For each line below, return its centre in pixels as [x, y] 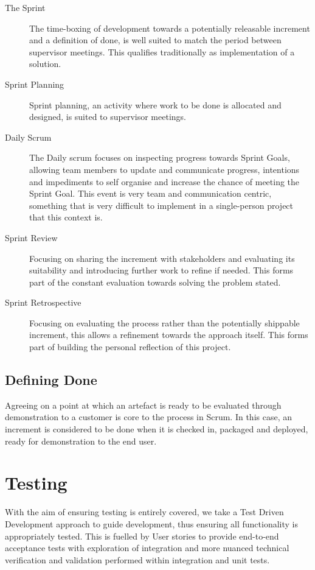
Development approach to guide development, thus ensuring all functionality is [151, 523]
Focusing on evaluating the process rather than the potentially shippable [164, 322]
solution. [45, 64]
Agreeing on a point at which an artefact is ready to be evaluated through [143, 405]
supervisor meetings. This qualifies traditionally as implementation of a [162, 51]
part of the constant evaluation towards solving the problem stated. [155, 282]
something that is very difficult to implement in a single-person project [161, 205]
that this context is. [66, 217]
